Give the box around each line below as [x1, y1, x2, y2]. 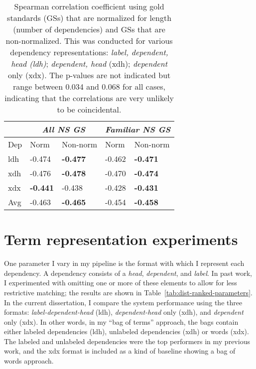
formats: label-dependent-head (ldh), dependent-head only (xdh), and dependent [4, 307, 244, 317]
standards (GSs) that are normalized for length [7, 12, 172, 23]
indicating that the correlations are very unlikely [4, 92, 174, 104]
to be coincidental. [57, 104, 122, 115]
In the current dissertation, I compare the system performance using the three [4, 297, 243, 307]
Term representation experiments [4, 229, 238, 249]
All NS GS [42, 123, 86, 135]
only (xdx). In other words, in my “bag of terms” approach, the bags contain [4, 316, 239, 327]
